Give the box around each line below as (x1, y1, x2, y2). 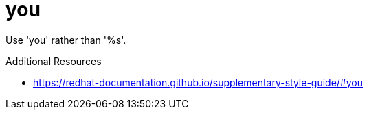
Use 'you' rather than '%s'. (5, 34, 126, 46)
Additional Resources (5, 55, 102, 67)
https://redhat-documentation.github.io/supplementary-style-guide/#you (33, 76, 364, 88)
